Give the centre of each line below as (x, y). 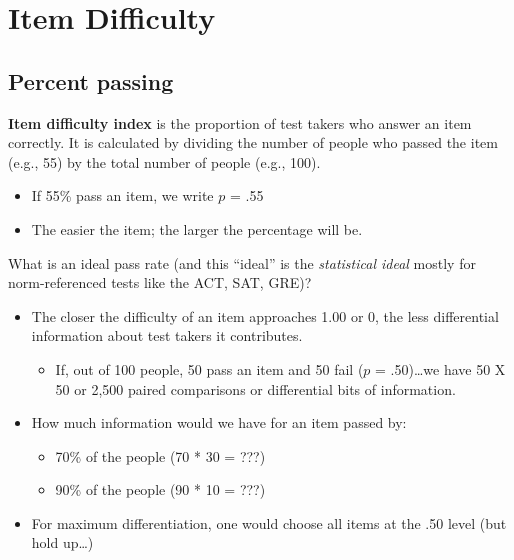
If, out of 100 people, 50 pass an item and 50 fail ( (209, 368)
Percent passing (91, 80)
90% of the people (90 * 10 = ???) (160, 489)
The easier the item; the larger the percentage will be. (197, 228)
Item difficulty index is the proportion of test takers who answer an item (240, 122)
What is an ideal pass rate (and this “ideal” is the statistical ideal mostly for (242, 262)
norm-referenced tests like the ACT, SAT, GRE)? (160, 282)
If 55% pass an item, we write (122, 195)
